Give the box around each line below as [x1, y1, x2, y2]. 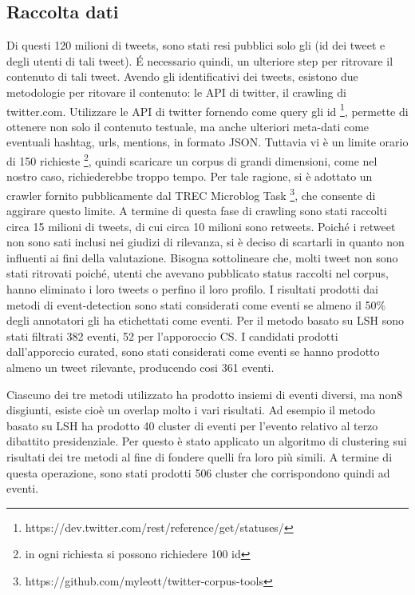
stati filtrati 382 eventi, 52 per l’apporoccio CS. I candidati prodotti [6, 327, 338, 344]
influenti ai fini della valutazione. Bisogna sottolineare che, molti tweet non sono [6, 249, 398, 266]
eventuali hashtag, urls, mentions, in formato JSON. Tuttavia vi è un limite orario [6, 134, 409, 150]
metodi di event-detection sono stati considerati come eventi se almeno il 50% [6, 296, 386, 313]
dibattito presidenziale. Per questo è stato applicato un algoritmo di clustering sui [6, 433, 407, 449]
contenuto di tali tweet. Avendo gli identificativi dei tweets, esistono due [6, 68, 358, 85]
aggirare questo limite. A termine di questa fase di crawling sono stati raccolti [6, 202, 387, 219]
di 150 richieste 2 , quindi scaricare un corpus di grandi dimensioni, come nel [6, 150, 377, 169]
